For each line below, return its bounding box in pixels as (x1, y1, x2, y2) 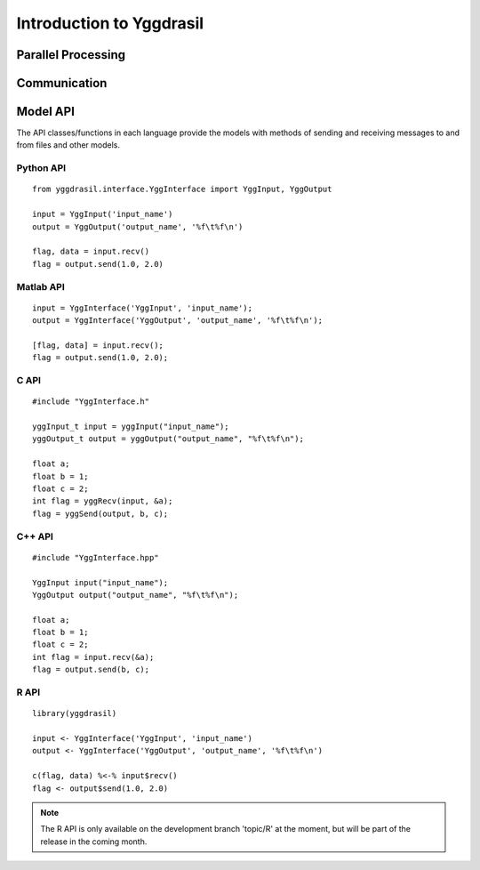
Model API (16, 104, 76, 119)
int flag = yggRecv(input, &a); (32, 496, 173, 506)
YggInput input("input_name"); (32, 577, 169, 587)
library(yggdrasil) (32, 708, 117, 719)
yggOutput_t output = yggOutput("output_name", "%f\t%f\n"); (32, 434, 304, 444)
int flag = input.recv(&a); (32, 652, 155, 662)
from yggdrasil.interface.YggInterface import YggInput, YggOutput (32, 184, 332, 195)
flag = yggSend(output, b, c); (32, 508, 169, 519)
